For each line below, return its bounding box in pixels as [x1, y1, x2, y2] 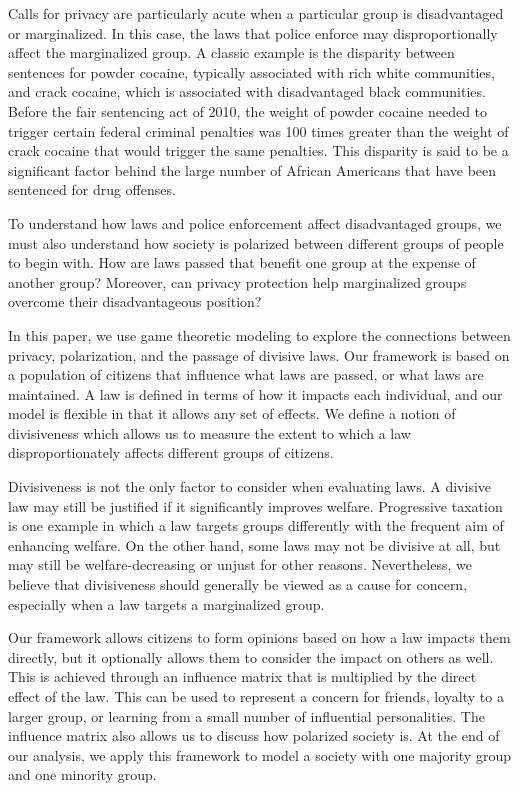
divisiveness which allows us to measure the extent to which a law [8, 422, 411, 443]
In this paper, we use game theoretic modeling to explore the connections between [8, 324, 511, 345]
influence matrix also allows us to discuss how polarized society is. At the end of [8, 725, 500, 746]
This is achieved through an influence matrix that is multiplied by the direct [8, 666, 477, 687]
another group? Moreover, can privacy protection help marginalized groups [8, 271, 467, 292]
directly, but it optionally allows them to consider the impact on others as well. [8, 646, 494, 667]
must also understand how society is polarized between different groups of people [8, 232, 504, 253]
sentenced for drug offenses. [8, 179, 176, 200]
